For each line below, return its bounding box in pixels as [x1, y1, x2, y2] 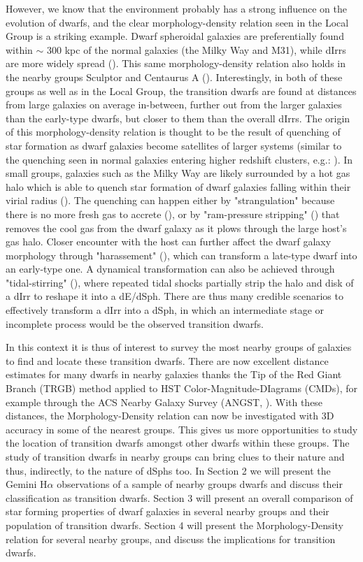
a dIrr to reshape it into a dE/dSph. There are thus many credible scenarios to [6, 289, 343, 303]
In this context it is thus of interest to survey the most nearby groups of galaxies [6, 340, 352, 354]
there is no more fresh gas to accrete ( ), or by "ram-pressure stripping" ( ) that [6, 206, 340, 221]
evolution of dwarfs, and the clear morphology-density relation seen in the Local [6, 15, 349, 29]
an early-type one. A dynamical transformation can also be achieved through [6, 261, 335, 276]
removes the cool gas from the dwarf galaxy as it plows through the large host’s [6, 220, 347, 235]
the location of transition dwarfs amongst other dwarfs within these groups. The [6, 435, 350, 450]
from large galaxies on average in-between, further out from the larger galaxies [6, 97, 342, 112]
